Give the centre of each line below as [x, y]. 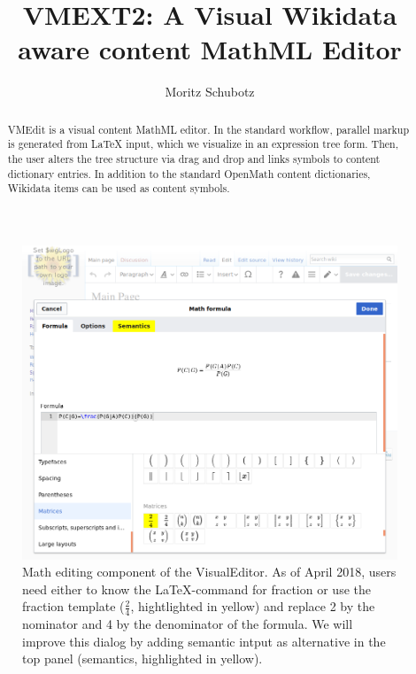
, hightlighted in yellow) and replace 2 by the [253, 606]
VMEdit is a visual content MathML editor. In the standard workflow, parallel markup [208, 129]
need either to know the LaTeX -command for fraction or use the [196, 589]
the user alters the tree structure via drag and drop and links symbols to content [194, 159]
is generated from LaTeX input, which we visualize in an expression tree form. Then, [203, 144]
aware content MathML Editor [210, 49]
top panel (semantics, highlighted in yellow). [143, 659]
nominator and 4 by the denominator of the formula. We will [188, 624]
